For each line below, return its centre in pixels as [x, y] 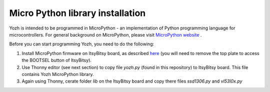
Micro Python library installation [77, 13]
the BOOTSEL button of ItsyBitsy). [57, 60]
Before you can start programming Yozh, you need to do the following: [82, 44]
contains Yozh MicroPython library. [58, 74]
